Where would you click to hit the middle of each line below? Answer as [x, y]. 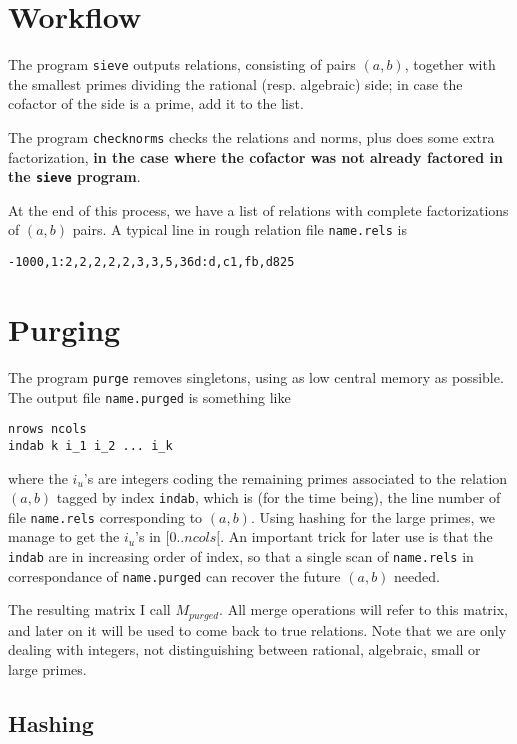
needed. [417, 575]
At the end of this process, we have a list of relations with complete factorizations [258, 209]
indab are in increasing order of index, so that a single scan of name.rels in [241, 556]
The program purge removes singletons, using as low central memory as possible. [256, 376]
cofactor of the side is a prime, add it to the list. [156, 103]
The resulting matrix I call [89, 609]
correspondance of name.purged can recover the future [174, 575]
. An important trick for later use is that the [356, 536]
